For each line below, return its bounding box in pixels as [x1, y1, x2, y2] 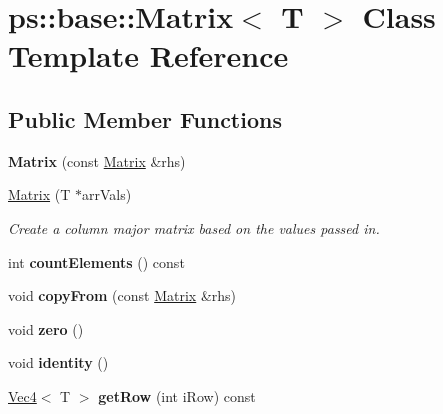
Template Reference [8, 35, 289, 76]
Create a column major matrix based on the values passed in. [8, 217, 380, 238]
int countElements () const [8, 251, 185, 272]
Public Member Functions [8, 103, 282, 134]
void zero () [8, 318, 84, 339]
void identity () [8, 352, 109, 373]
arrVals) [81, 184, 132, 205]
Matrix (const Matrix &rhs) [8, 150, 186, 171]
